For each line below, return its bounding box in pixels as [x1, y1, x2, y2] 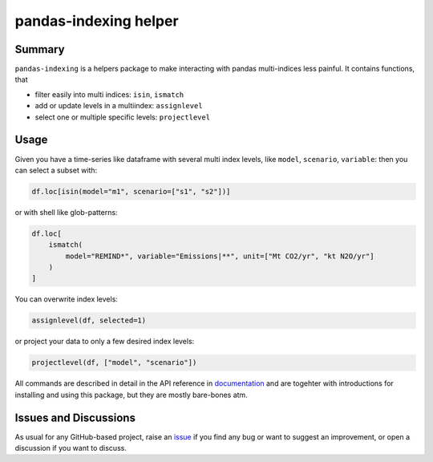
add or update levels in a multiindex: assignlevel [34, 101, 204, 111]
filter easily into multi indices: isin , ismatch [34, 89, 184, 99]
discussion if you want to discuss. [14, 444, 127, 453]
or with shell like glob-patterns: [14, 207, 118, 217]
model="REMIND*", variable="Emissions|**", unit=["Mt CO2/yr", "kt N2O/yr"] [65, 251, 374, 261]
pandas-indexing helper [14, 12, 180, 30]
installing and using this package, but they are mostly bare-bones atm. [14, 390, 248, 399]
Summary [14, 43, 65, 56]
